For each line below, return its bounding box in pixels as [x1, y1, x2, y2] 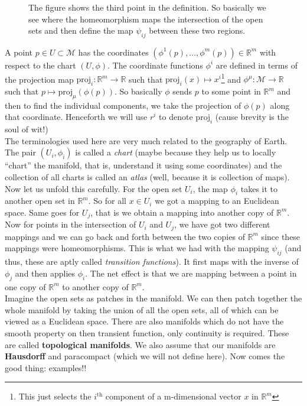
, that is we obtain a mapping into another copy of [90, 206, 274, 218]
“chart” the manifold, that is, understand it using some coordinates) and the [5, 159, 282, 171]
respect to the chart [5, 59, 76, 71]
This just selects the [18, 390, 92, 402]
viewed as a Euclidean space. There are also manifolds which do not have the [5, 315, 284, 327]
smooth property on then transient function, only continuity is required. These [5, 327, 289, 339]
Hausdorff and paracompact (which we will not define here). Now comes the [5, 350, 285, 362]
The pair [5, 146, 36, 158]
